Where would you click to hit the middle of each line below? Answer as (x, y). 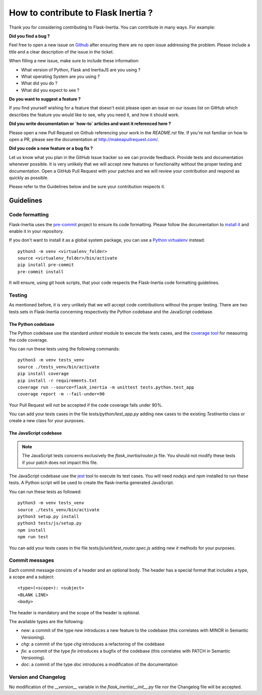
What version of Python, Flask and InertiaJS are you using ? (81, 70)
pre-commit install (41, 272)
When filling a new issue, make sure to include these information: (74, 61)
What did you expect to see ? (50, 90)
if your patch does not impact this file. (60, 463)
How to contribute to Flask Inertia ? (81, 13)
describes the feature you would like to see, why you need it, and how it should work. (94, 115)
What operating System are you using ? (60, 76)
